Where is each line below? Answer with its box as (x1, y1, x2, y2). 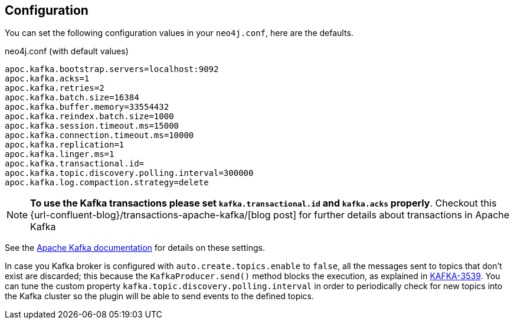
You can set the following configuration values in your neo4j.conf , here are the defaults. (5, 28, 353, 38)
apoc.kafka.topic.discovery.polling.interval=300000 (5, 168, 254, 178)
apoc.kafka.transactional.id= (5, 159, 145, 169)
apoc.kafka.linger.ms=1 (5, 149, 114, 159)
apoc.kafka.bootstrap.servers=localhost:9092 (5, 64, 219, 74)
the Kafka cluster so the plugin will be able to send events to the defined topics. (5, 291, 315, 302)
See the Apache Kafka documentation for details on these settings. (5, 243, 265, 253)
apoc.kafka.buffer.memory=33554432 (5, 102, 169, 112)
